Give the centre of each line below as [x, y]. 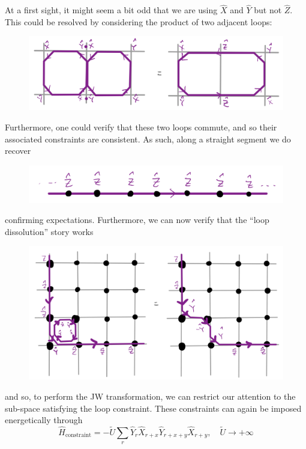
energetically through [44, 420]
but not [268, 10]
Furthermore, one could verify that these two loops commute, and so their [141, 127]
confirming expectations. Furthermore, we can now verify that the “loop [137, 220]
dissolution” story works [49, 231]
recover [18, 151]
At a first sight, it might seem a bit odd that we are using [111, 10]
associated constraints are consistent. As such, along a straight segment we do [148, 139]
